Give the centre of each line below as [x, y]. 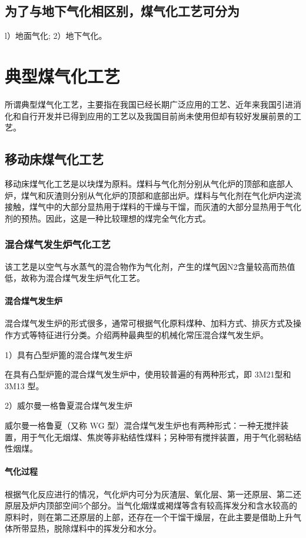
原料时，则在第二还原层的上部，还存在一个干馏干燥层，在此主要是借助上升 [149, 517]
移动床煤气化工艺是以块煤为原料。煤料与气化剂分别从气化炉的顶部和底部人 [149, 183]
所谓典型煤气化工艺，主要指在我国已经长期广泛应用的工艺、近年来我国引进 [149, 104]
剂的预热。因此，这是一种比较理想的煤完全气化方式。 [108, 218]
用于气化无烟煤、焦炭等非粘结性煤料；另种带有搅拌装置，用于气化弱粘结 [161, 437]
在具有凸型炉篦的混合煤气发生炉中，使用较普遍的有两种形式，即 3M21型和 [148, 374]
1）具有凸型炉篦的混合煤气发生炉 [69, 354]
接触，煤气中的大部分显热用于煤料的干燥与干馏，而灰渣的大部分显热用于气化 [153, 207]
